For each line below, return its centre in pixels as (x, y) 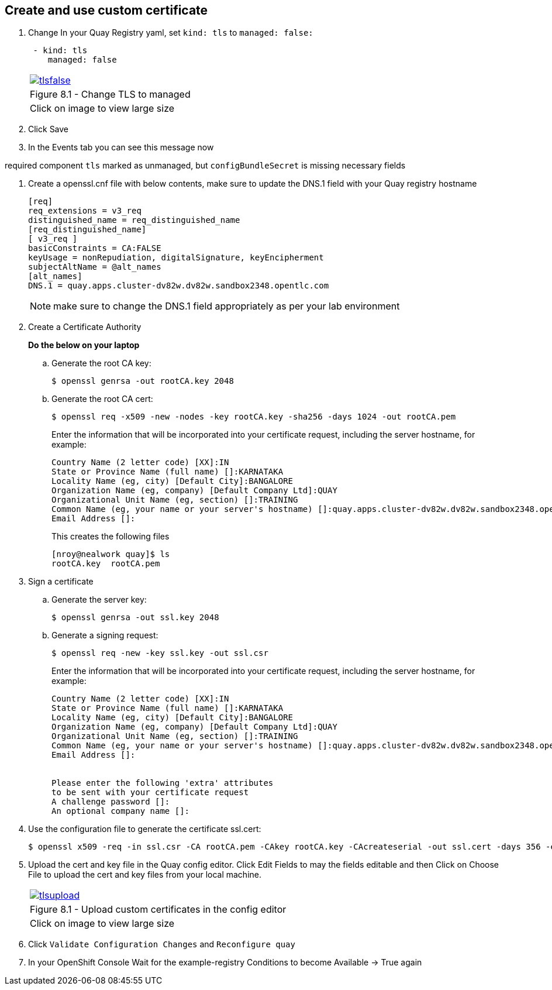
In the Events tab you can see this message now (121, 147)
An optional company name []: (121, 811)
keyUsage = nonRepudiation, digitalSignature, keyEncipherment (176, 258)
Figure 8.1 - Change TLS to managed (110, 94)
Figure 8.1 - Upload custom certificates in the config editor (158, 910)
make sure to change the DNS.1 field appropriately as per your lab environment (227, 306)
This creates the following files (111, 537)
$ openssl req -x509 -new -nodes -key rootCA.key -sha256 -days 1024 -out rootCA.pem (254, 417)
